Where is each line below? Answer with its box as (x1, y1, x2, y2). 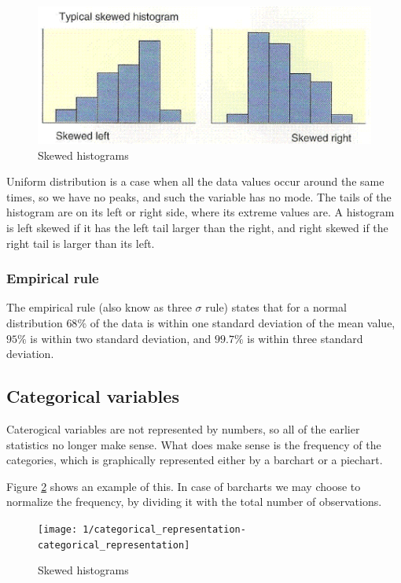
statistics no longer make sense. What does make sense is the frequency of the (6, 436, 381, 452)
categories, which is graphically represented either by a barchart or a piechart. (6, 452, 383, 468)
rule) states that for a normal (205, 299, 347, 315)
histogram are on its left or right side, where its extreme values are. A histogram (6, 204, 395, 220)
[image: (38, 524, 78, 535)
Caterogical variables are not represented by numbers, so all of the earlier (6, 421, 360, 437)
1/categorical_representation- (83, 524, 246, 535)
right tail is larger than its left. (6, 234, 155, 251)
